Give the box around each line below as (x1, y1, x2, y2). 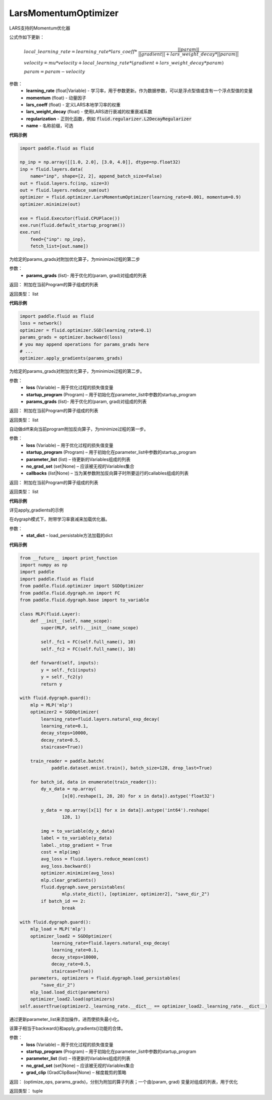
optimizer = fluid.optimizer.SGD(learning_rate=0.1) (19, 327, 152, 333)
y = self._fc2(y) (40, 674, 83, 680)
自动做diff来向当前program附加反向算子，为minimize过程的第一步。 (9, 426, 148, 432)
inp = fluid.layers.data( (19, 166, 83, 172)
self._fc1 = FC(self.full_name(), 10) (40, 639, 136, 645)
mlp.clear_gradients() (40, 877, 97, 883)
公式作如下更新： (9, 34, 44, 40)
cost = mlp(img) (40, 849, 81, 855)
